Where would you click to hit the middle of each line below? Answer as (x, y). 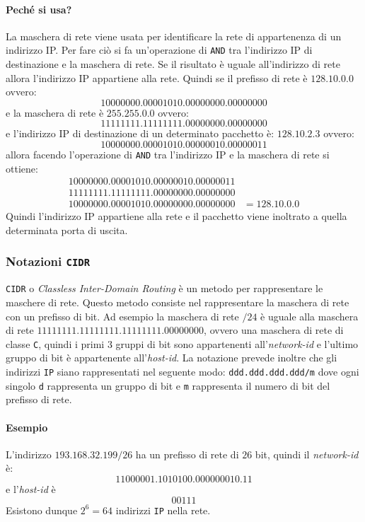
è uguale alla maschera (309, 316)
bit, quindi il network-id (307, 454)
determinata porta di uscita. (67, 230)
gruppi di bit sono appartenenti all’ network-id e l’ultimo (237, 343)
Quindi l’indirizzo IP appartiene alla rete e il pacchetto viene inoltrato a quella (176, 216)
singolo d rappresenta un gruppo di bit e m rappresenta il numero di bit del (168, 385)
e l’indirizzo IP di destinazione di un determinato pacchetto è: (140, 133)
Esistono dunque (42, 510)
